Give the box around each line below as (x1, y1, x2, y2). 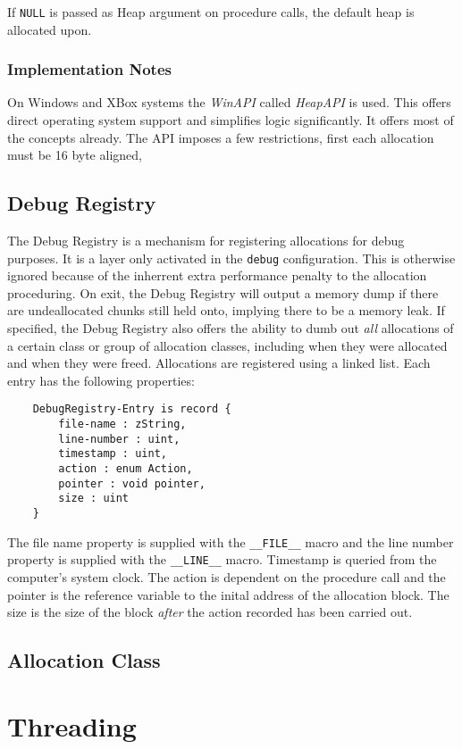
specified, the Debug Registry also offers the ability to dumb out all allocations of (7, 319, 454, 337)
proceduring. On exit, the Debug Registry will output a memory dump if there (7, 283, 439, 302)
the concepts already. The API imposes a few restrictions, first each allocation (7, 128, 434, 146)
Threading (7, 707, 137, 744)
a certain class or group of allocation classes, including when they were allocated (7, 336, 448, 354)
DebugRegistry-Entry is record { (32, 403, 231, 416)
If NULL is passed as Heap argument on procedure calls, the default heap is (7, 3, 415, 21)
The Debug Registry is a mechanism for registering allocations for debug (7, 231, 405, 250)
